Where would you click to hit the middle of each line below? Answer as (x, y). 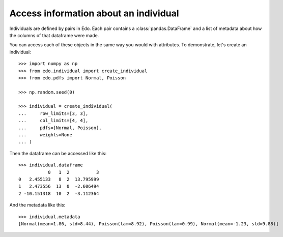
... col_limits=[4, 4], (53, 121)
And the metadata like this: (37, 205)
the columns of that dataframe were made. (54, 35)
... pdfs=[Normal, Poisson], (60, 128)
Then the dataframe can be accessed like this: (58, 153)
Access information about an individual (94, 13)
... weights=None (45, 135)
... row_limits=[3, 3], (53, 113)
